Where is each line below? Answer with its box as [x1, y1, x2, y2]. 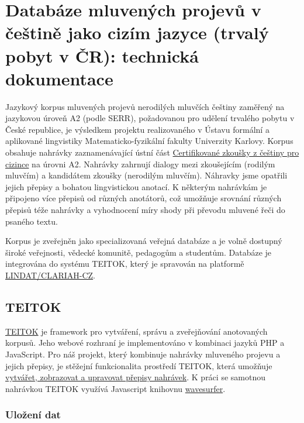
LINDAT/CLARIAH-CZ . [5, 269, 95, 281]
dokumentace [5, 66, 113, 90]
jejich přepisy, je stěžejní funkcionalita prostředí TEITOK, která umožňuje [5, 359, 272, 372]
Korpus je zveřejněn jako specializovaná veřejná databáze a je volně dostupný [5, 235, 282, 247]
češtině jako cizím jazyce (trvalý [5, 20, 269, 44]
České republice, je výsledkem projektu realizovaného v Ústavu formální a [5, 123, 270, 135]
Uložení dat [5, 407, 61, 422]
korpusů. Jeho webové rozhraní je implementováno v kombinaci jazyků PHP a [5, 336, 285, 349]
